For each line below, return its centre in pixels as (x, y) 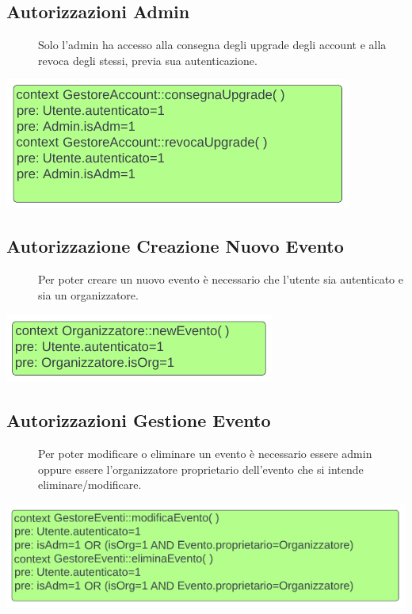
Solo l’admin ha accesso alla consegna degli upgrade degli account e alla (212, 45)
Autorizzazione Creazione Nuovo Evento (175, 246)
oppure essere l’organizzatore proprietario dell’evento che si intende (201, 469)
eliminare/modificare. (90, 484)
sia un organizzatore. (88, 294)
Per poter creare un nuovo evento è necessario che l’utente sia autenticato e (221, 279)
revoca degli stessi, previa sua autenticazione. (148, 60)
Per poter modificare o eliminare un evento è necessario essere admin (205, 454)
